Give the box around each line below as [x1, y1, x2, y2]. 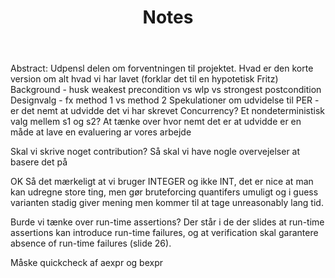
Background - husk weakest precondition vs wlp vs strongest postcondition [10, 84, 322, 96]
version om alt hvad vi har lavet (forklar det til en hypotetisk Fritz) [10, 73, 279, 85]
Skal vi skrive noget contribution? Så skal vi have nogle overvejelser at [10, 146, 301, 158]
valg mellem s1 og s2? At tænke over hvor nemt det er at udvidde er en [10, 116, 302, 128]
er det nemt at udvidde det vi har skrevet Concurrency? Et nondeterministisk [10, 105, 325, 117]
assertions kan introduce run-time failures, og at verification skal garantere [10, 227, 319, 239]
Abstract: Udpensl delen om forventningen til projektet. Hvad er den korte [10, 62, 314, 75]
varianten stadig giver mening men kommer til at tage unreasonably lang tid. [10, 197, 324, 209]
